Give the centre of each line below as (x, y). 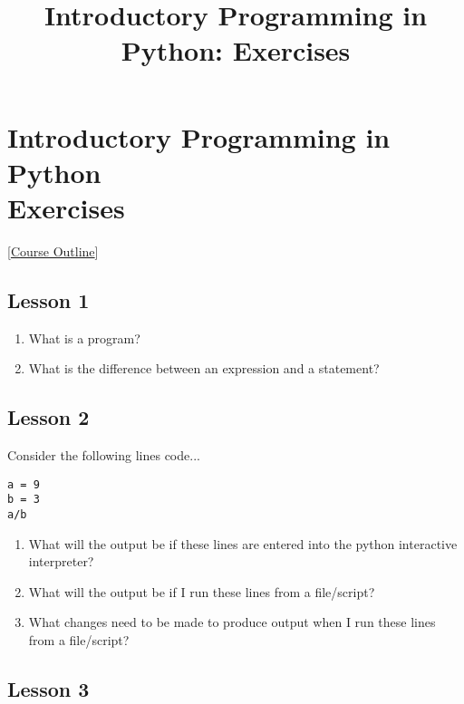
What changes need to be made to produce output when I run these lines (232, 622)
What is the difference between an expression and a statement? (204, 368)
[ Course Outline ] (53, 251)
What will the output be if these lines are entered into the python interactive (243, 543)
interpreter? (61, 561)
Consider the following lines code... (104, 455)
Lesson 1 (48, 299)
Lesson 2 (48, 417)
